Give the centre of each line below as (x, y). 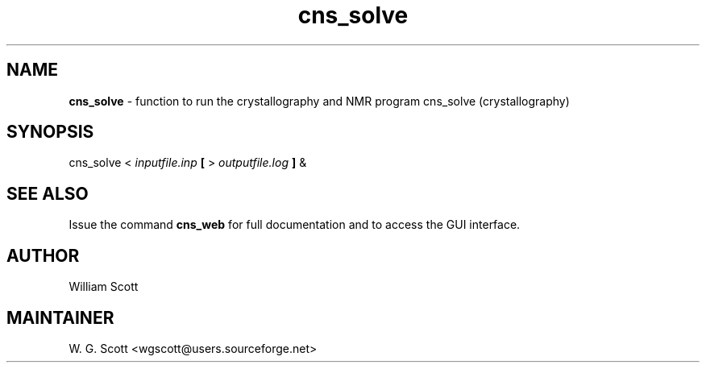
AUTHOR (43, 255)
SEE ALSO (48, 193)
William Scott (104, 287)
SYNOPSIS (50, 132)
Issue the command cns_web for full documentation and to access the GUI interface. (295, 225)
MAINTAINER (60, 317)
